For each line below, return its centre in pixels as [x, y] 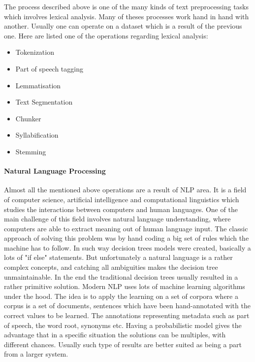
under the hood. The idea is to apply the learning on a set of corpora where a [121, 296]
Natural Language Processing [55, 171]
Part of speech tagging [49, 68]
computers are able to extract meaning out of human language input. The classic [126, 228]
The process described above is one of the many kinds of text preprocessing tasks [127, 6]
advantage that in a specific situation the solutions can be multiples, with [115, 335]
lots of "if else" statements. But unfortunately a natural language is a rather [118, 257]
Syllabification [37, 135]
